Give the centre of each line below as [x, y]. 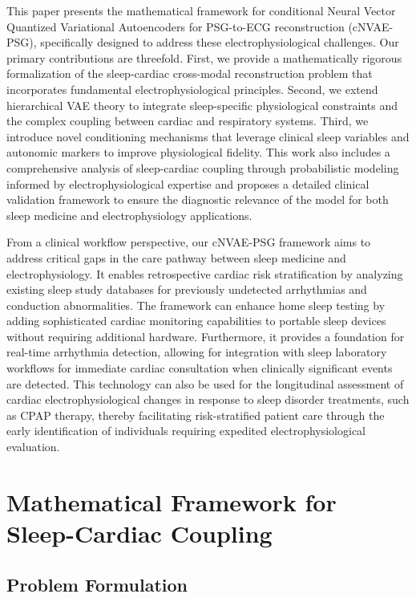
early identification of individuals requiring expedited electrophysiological [186, 431]
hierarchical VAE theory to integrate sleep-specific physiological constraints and [202, 105]
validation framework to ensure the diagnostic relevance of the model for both [198, 199]
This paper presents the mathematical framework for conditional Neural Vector [201, 10]
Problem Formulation [97, 584]
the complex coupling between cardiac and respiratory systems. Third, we [188, 121]
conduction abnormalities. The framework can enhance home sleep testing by [196, 305]
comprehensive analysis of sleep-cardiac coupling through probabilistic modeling [203, 167]
